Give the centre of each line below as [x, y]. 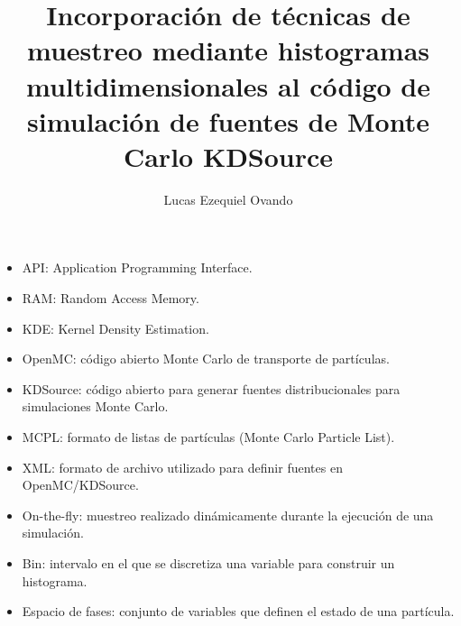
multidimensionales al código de [228, 85]
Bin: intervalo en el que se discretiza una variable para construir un [208, 563]
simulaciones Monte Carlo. [95, 406]
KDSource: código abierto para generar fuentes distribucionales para [211, 388]
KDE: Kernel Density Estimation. [115, 328]
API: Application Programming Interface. [137, 267]
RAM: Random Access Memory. [111, 298]
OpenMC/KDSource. [80, 485]
